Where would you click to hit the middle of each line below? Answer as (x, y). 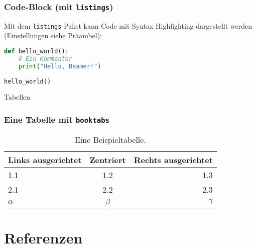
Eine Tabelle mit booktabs (57, 119)
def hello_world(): (36, 52)
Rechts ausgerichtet (173, 159)
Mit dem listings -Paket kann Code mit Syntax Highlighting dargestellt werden (128, 25)
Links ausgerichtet (45, 159)
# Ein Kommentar (45, 59)
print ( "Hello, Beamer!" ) (60, 66)
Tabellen (17, 97)
